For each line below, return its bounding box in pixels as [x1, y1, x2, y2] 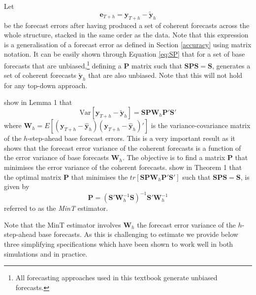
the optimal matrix [4, 171, 62, 182]
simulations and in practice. [4, 248, 88, 259]
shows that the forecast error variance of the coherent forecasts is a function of [4, 142, 241, 153]
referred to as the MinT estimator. [4, 203, 108, 213]
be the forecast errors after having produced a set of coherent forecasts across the [4, 20, 250, 30]
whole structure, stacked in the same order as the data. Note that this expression [4, 30, 249, 40]
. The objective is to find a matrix [122, 152, 225, 163]
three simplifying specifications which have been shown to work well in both [4, 239, 233, 249]
